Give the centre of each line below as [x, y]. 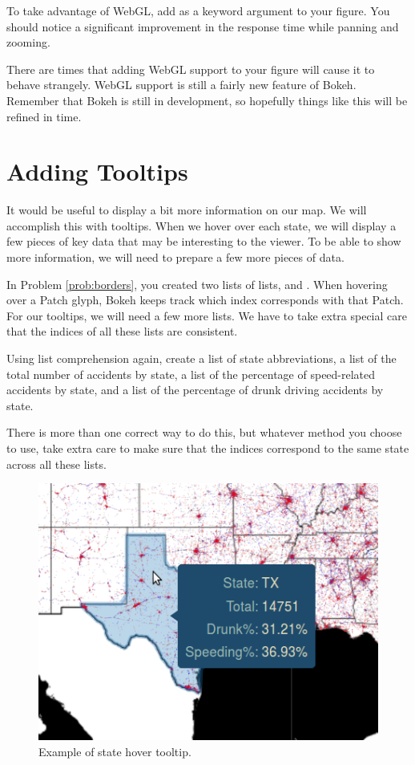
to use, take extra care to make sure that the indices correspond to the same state [208, 448]
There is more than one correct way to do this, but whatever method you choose [204, 432]
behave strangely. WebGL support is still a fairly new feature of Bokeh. [181, 85]
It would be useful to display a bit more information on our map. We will [187, 210]
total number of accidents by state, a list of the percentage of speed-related [191, 374]
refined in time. [44, 116]
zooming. [28, 42]
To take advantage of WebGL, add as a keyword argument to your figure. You [198, 10]
